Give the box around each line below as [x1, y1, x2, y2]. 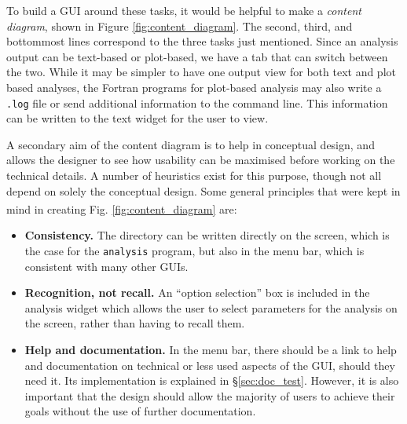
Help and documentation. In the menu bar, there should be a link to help [24, 342, 397, 358]
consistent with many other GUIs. [24, 258, 189, 274]
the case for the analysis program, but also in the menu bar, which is [24, 243, 365, 259]
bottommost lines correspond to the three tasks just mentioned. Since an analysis [6, 33, 398, 49]
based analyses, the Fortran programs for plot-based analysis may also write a [6, 79, 382, 95]
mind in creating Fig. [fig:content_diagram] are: [6, 200, 237, 217]
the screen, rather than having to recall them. [24, 315, 245, 331]
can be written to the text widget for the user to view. [6, 110, 269, 126]
